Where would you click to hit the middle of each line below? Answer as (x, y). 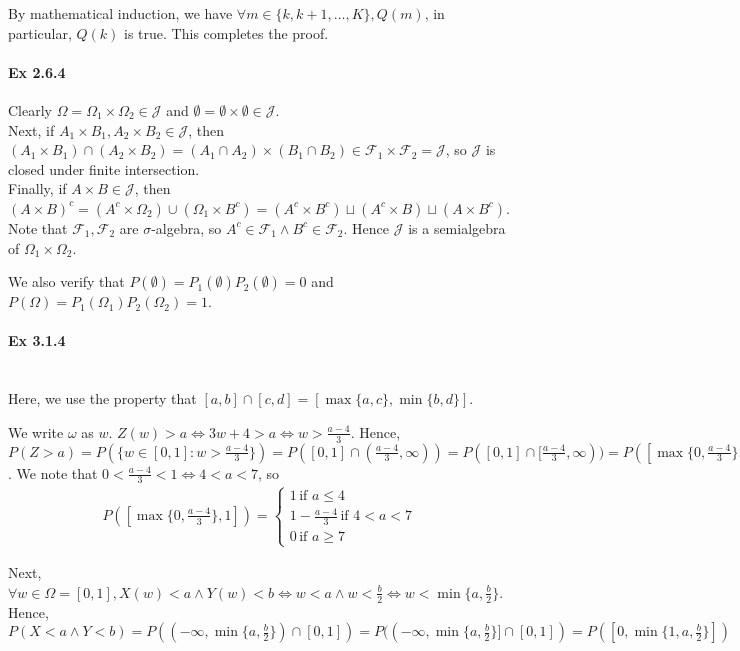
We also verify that (66, 281)
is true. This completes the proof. (226, 32)
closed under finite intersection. (104, 168)
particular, (40, 32)
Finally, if (37, 188)
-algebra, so (186, 227)
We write (36, 431)
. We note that (53, 472)
